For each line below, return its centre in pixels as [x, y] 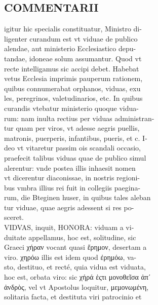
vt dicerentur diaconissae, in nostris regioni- [72, 178]
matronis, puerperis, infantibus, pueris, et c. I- [76, 138]
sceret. [14, 217]
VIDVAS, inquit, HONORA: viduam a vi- [69, 227]
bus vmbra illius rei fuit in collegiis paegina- [72, 187]
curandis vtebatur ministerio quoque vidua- [71, 108]
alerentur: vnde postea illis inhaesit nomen [70, 167]
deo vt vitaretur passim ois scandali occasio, [72, 148]
